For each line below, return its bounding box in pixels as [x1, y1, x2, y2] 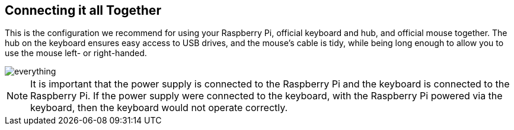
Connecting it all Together [5, 3, 161, 18]
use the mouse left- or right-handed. [5, 48, 147, 58]
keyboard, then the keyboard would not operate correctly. [30, 102, 288, 114]
